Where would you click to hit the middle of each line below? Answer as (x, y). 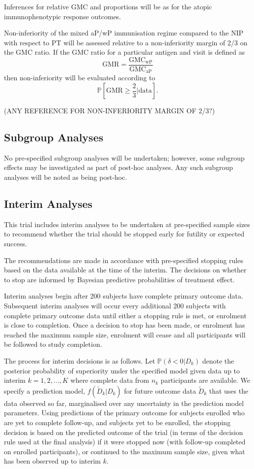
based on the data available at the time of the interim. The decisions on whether (125, 270)
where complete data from (110, 380)
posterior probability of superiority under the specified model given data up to (122, 370)
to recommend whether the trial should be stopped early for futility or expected (124, 234)
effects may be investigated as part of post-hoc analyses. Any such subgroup (119, 167)
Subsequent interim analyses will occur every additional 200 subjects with (115, 306)
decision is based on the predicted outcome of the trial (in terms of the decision (124, 432)
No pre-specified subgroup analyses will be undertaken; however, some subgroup (124, 157)
